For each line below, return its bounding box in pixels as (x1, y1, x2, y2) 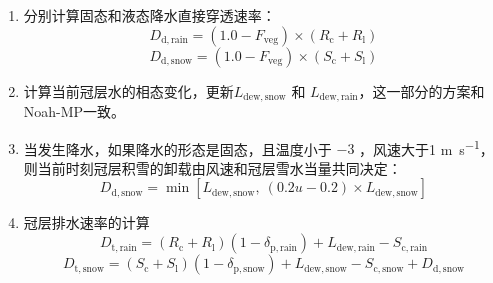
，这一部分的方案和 (358, 80, 485, 101)
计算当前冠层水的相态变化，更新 (23, 80, 234, 101)
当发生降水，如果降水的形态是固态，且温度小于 (23, 138, 332, 159)
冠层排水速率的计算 (23, 212, 150, 233)
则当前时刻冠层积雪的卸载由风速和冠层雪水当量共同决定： (23, 157, 402, 178)
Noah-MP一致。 (23, 101, 126, 122)
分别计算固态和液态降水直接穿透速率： (23, 5, 276, 25)
